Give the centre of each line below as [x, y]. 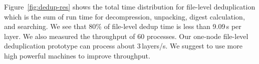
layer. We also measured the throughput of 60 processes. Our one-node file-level [126, 36]
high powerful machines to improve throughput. [77, 55]
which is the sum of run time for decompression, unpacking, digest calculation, [124, 16]
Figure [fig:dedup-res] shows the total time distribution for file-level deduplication [130, 6]
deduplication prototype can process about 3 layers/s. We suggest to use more [123, 46]
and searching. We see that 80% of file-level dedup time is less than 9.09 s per [123, 26]
